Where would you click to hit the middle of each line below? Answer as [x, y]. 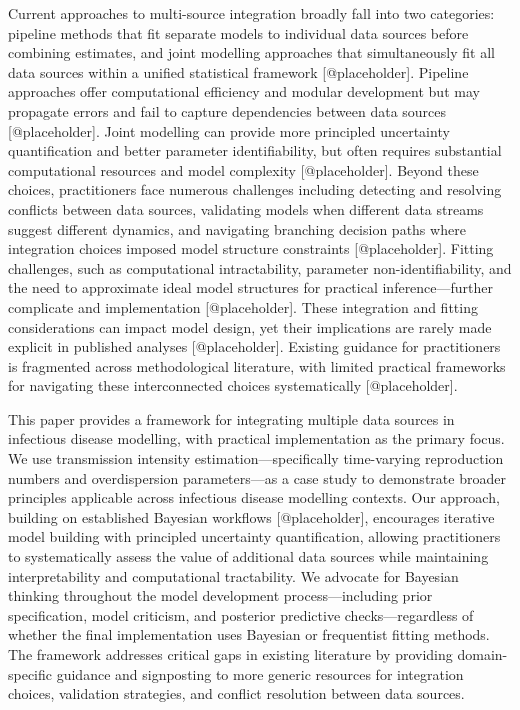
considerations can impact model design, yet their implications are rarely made [250, 326]
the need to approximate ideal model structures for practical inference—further [251, 287]
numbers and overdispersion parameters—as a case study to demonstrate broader [257, 477]
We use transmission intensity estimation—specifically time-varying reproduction [256, 458]
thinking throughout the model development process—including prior [220, 595]
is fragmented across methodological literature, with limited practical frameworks [257, 365]
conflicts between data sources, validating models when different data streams [246, 208]
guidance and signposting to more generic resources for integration [260, 673]
